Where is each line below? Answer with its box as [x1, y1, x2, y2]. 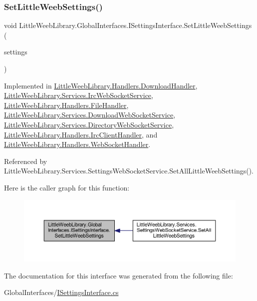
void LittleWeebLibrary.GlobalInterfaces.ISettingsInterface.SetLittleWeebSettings [4, 20, 252, 30]
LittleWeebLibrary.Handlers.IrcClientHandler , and [4, 129, 158, 139]
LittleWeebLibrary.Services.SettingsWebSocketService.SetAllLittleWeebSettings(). [4, 165, 254, 176]
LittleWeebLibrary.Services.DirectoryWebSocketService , [4, 119, 174, 129]
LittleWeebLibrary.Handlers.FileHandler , [4, 99, 129, 110]
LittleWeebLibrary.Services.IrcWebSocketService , [4, 90, 153, 100]
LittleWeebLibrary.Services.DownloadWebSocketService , [4, 109, 176, 120]
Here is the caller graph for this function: [4, 182, 130, 192]
